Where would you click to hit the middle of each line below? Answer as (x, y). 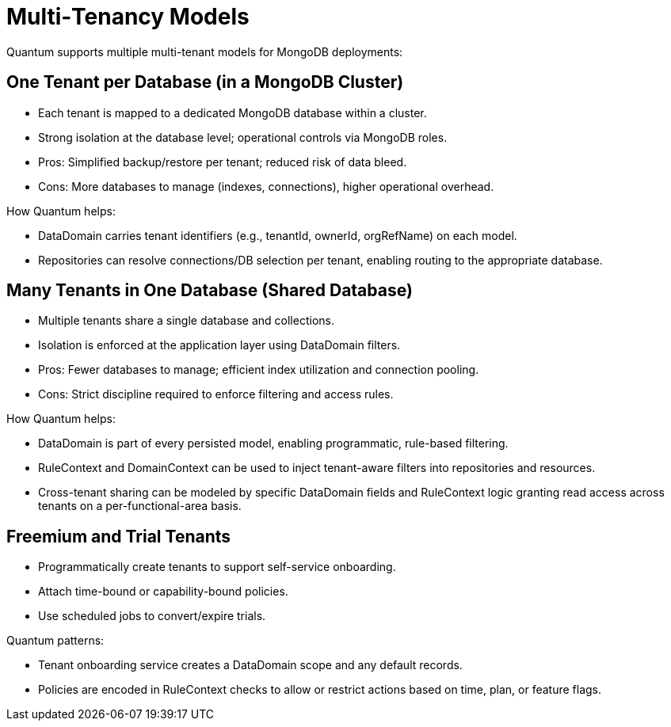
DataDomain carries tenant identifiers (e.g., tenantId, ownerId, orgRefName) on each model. (278, 235)
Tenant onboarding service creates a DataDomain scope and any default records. (250, 665)
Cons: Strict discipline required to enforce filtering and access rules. (216, 394)
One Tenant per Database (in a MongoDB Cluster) (205, 82)
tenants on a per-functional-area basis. (140, 506)
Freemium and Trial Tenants (119, 536)
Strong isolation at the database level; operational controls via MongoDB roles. (243, 137)
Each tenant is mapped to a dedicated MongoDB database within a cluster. (233, 112)
